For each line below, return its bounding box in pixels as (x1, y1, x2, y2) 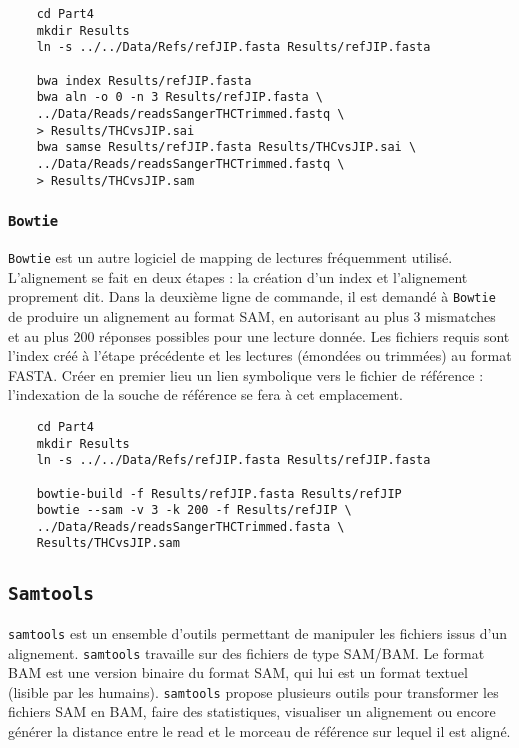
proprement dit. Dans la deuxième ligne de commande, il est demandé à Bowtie (8, 286, 496, 307)
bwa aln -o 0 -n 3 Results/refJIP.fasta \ (36, 90, 323, 105)
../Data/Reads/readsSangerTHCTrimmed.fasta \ (36, 519, 345, 534)
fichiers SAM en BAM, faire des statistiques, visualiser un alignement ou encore (8, 701, 496, 722)
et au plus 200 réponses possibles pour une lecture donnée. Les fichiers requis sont (8, 325, 510, 346)
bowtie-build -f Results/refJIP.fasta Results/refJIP (36, 486, 402, 501)
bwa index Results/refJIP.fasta (36, 73, 252, 88)
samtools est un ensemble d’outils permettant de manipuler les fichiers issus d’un (8, 622, 507, 643)
